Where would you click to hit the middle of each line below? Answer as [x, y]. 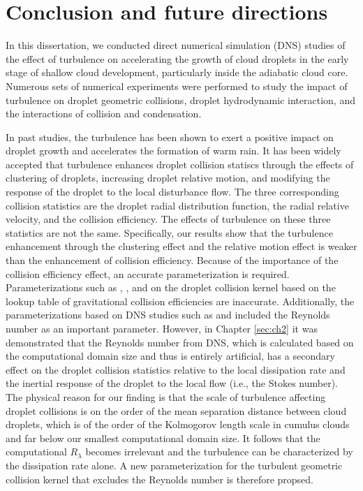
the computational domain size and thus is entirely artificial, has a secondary [170, 356]
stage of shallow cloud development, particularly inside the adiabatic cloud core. [177, 72]
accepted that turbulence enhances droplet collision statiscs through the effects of [180, 164]
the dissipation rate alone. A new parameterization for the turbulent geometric [174, 465]
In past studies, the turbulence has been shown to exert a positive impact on [170, 137]
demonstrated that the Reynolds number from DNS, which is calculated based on [180, 342]
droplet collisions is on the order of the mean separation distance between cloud [176, 410]
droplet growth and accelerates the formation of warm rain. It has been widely [173, 151]
